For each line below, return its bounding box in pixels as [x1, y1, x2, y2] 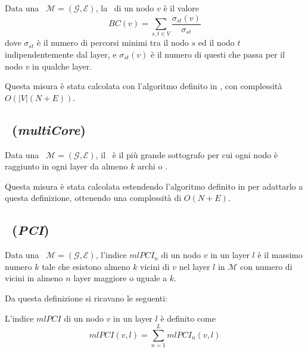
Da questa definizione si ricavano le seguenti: [5, 291, 168, 304]
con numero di [240, 260, 293, 272]
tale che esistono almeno [42, 260, 130, 272]
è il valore [163, 2, 199, 14]
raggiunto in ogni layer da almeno [5, 160, 128, 172]
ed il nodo [198, 36, 235, 49]
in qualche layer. [32, 59, 92, 72]
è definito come [160, 312, 216, 324]
